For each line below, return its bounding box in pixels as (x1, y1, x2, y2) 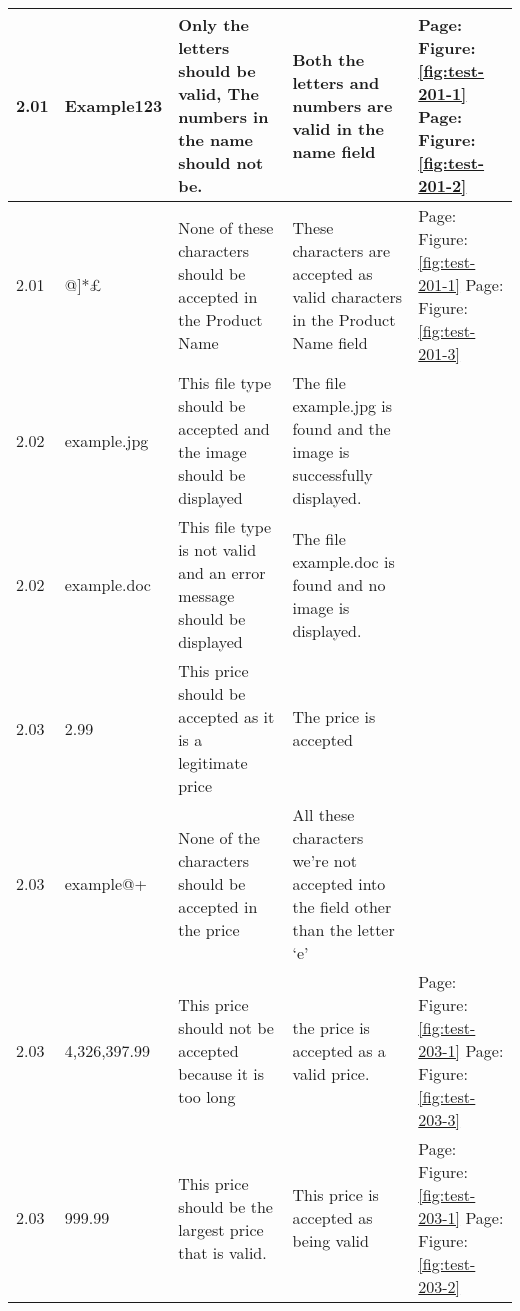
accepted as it (178, 705, 275, 728)
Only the (178, 13, 249, 36)
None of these (178, 215, 274, 239)
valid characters (292, 284, 402, 308)
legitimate (178, 751, 248, 774)
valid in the (292, 116, 384, 140)
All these (292, 803, 355, 826)
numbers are (292, 93, 393, 117)
